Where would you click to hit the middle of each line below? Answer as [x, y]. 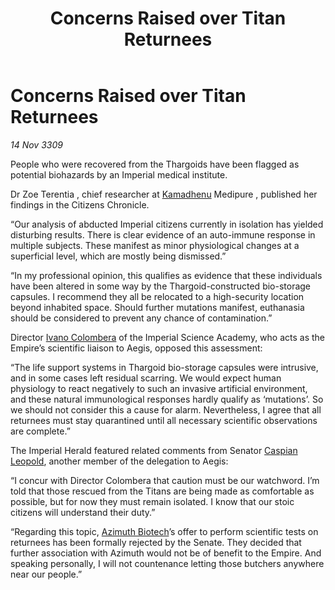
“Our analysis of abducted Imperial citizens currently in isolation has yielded [167, 224]
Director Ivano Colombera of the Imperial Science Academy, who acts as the [168, 337]
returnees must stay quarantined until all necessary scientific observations [164, 420]
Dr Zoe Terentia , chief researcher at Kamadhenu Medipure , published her [164, 194]
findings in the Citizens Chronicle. [80, 204]
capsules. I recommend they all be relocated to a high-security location [157, 296]
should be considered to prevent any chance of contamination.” [141, 318]
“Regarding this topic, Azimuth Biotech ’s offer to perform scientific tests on [164, 531]
